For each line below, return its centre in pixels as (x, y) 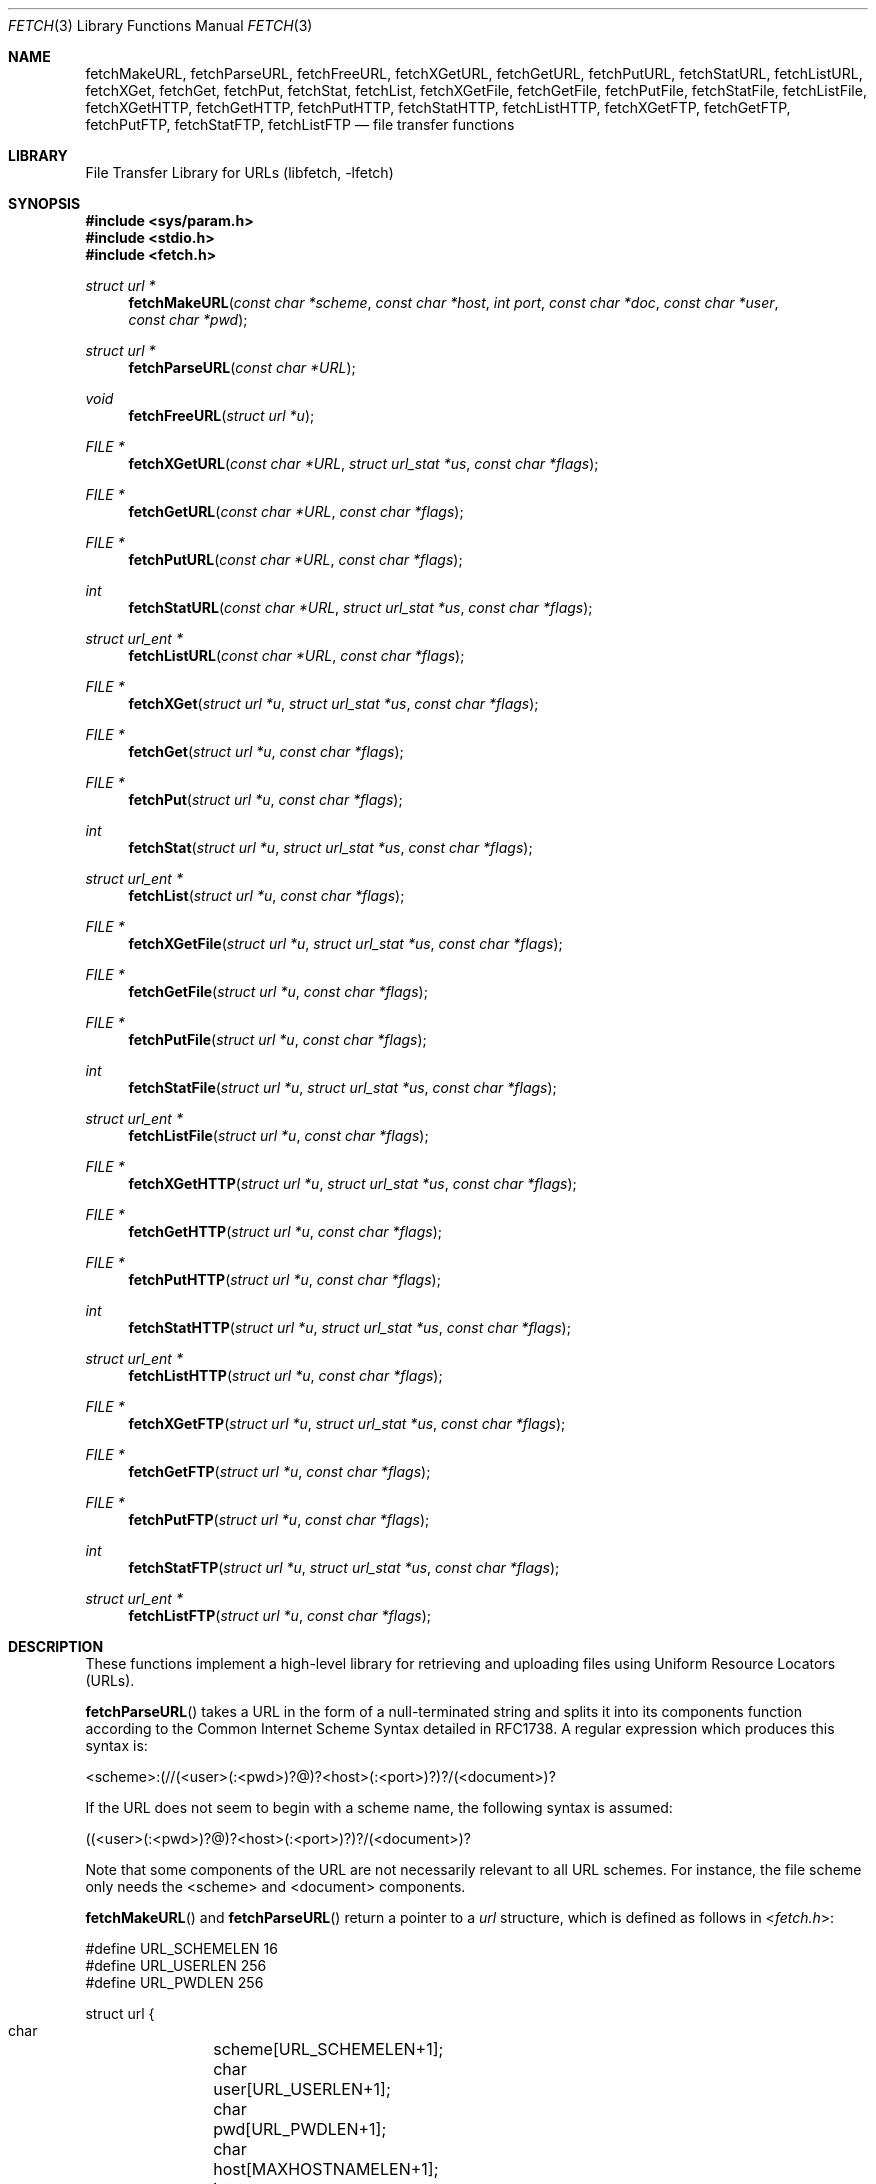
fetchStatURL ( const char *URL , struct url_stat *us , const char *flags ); (360, 607)
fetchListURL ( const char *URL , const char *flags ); (296, 655)
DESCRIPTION (56, 1646)
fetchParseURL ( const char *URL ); (242, 367)
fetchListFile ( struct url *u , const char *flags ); (278, 1135)
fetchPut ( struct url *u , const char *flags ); (265, 799)
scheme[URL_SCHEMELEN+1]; (328, 2049)
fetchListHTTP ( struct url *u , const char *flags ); (285, 1375)
